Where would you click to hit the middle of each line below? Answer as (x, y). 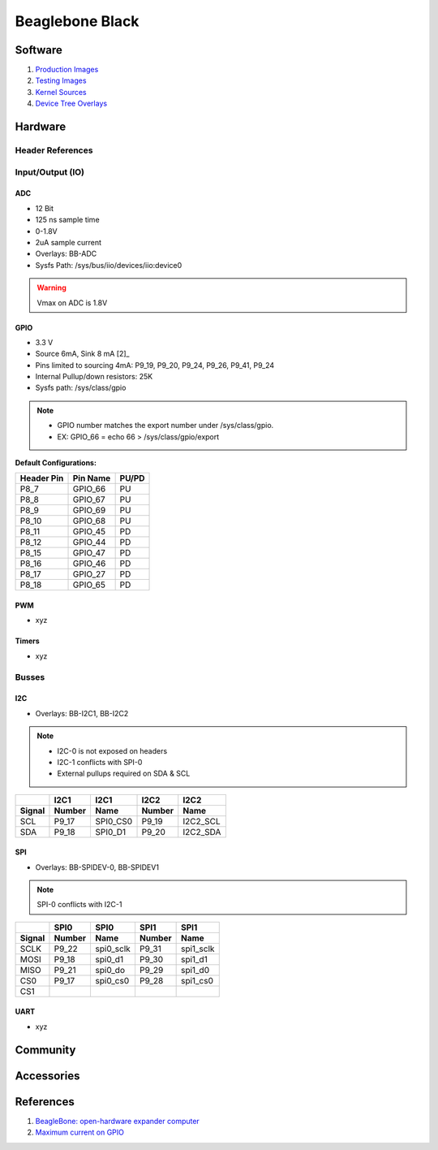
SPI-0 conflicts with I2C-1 (79, 905)
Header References (54, 150)
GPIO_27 (89, 574)
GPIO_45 (89, 532)
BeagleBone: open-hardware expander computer (118, 1121)
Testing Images (61, 80)
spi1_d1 (194, 959)
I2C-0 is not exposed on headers (112, 750)
